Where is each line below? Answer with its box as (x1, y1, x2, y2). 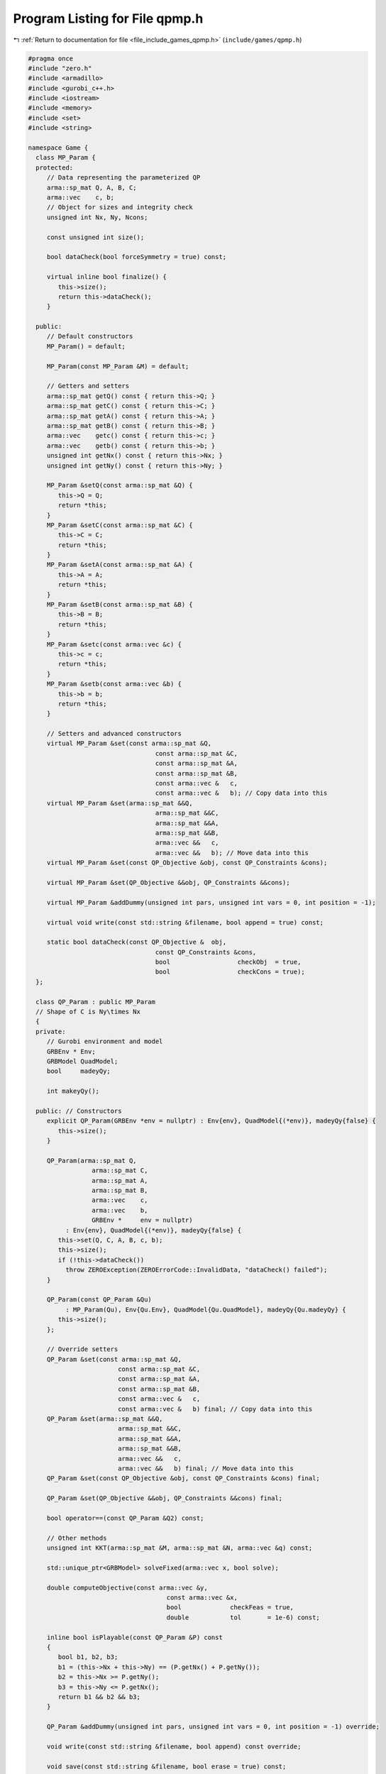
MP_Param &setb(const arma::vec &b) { (46, 680, 182, 688)
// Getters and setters (46, 382, 130, 390)
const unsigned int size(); (46, 233, 145, 241)
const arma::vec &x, (166, 1594, 238, 1602)
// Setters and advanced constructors (46, 729, 182, 738)
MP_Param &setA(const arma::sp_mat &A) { (46, 561, 193, 569)
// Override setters (46, 1345, 118, 1353)
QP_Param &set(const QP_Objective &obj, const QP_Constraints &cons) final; (46, 1475, 321, 1482)
